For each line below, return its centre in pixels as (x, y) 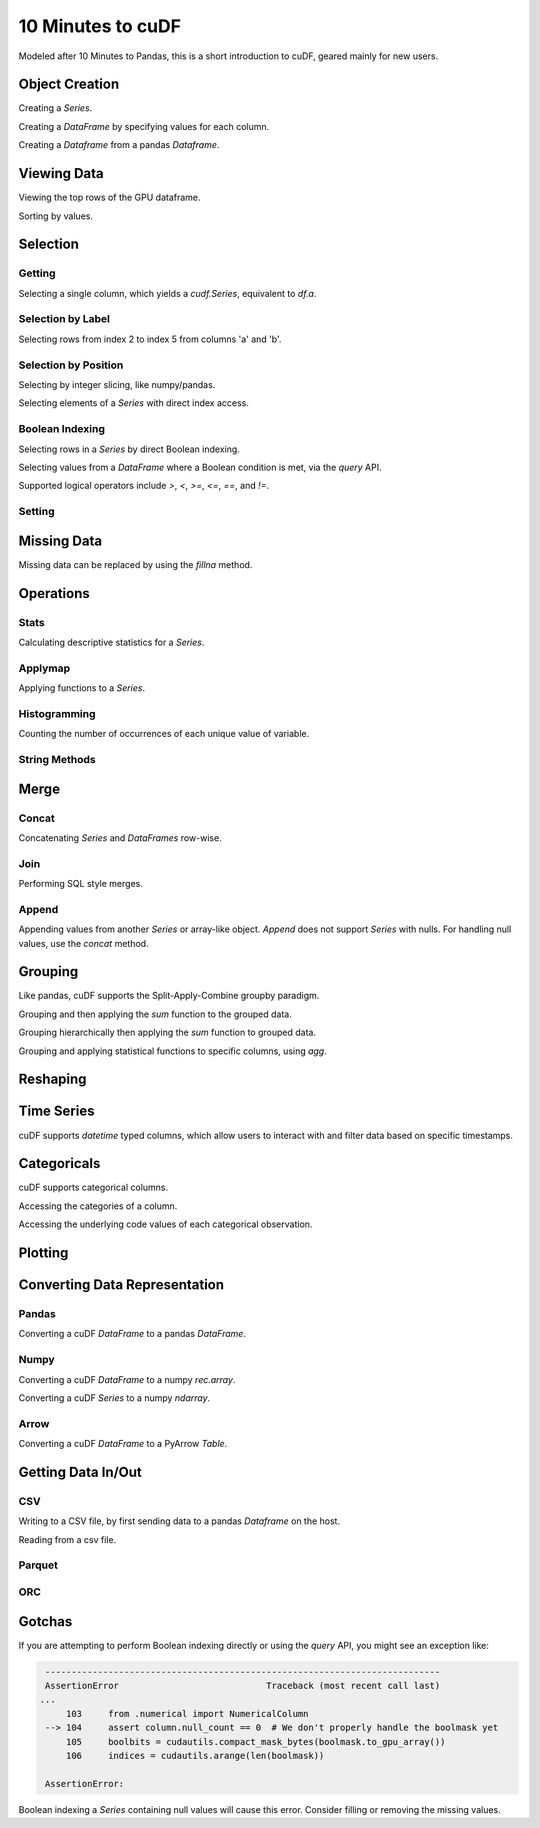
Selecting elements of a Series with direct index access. (134, 403)
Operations (54, 593)
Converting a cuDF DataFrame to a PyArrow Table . (123, 1444)
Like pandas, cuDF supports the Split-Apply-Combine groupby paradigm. (169, 996)
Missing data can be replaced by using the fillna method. (135, 564)
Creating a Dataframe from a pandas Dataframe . (119, 145)
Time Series (56, 1111)
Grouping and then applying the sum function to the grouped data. (155, 1014)
